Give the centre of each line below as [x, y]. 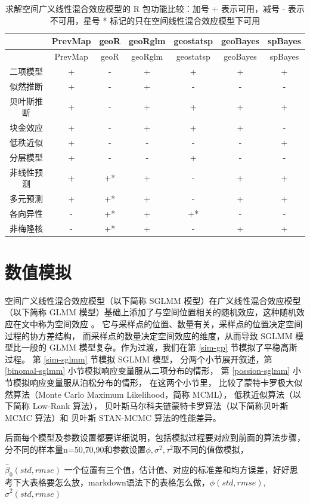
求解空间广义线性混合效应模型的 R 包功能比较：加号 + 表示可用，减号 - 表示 [155, 8]
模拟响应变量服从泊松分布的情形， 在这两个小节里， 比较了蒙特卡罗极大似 [158, 382]
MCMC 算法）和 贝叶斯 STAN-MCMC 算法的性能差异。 [113, 417]
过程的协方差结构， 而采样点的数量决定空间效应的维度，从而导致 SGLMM [149, 335]
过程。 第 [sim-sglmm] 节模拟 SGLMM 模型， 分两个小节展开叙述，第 [139, 359]
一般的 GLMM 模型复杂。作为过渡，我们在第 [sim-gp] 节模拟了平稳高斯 [159, 347]
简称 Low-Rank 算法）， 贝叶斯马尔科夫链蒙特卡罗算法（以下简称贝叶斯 [151, 406]
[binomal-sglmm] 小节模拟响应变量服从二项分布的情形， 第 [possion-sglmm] [148, 371]
